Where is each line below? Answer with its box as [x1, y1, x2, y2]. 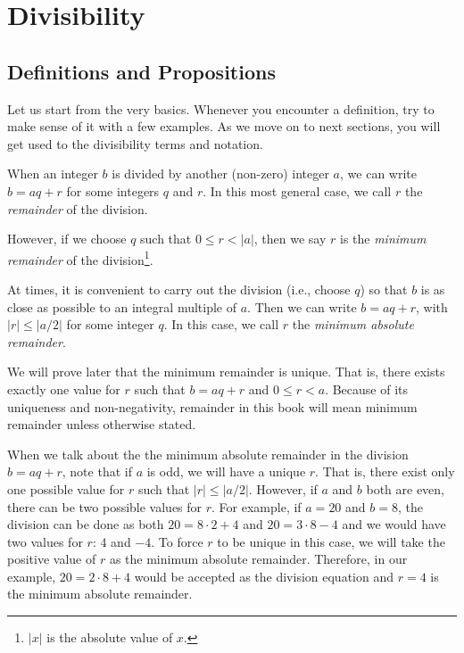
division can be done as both [7, 515, 164, 533]
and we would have [342, 515, 446, 533]
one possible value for [7, 479, 125, 498]
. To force [151, 532, 203, 550]
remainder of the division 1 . [7, 247, 153, 269]
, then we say [253, 229, 327, 248]
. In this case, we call [163, 315, 279, 334]
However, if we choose [7, 229, 127, 248]
